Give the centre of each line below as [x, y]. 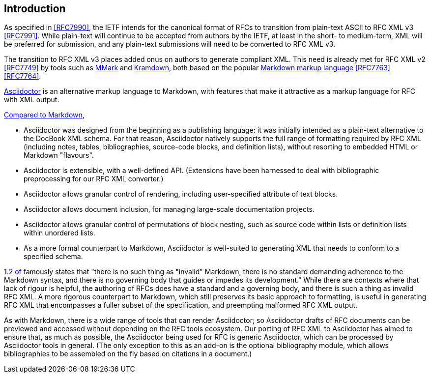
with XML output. [32, 100]
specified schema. [53, 257]
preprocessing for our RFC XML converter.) [94, 179]
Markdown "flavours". [59, 155]
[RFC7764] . [23, 76]
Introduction [35, 9]
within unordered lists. [59, 233]
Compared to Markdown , [44, 115]
